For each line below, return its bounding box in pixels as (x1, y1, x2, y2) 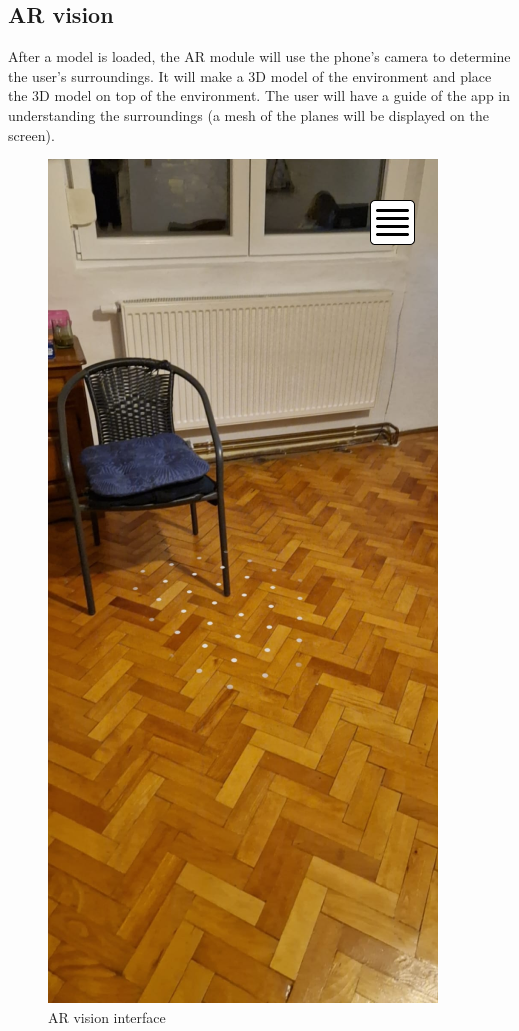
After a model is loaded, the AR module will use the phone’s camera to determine (8, 46, 511, 67)
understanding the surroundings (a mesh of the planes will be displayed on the (8, 104, 489, 125)
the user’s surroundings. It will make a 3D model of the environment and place (8, 65, 492, 86)
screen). (8, 124, 55, 145)
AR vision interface (48, 1006, 166, 1027)
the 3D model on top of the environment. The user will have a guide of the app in (8, 85, 511, 106)
